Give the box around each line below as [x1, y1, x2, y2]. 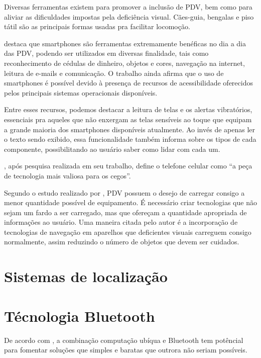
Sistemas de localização [4, 266, 168, 287]
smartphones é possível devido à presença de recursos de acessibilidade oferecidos [4, 77, 253, 88]
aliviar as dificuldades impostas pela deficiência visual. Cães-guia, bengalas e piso [4, 11, 254, 22]
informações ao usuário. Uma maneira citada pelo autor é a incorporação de [4, 217, 238, 227]
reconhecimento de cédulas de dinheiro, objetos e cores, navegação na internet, [4, 57, 245, 68]
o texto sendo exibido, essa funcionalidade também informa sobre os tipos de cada [4, 134, 256, 144]
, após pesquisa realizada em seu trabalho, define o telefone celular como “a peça [4, 160, 252, 171]
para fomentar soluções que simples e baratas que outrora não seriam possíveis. [4, 344, 247, 355]
